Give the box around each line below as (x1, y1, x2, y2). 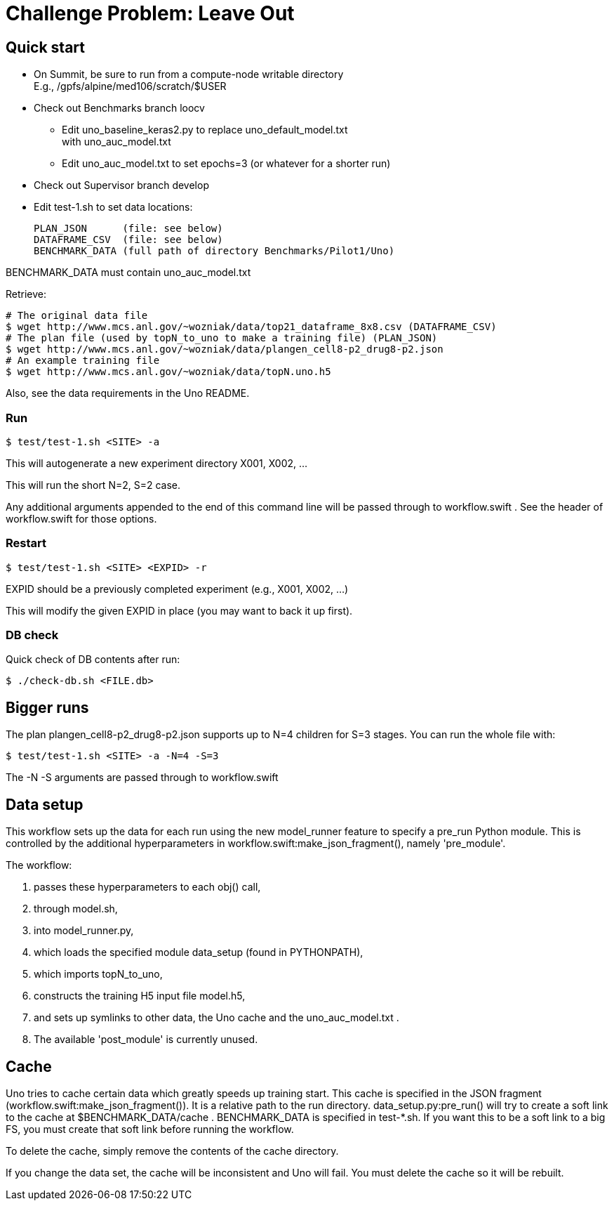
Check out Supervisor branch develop (34, 179, 209, 192)
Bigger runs (6, 698, 89, 716)
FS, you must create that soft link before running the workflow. (6, 1122, 294, 1135)
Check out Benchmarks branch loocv (34, 102, 205, 114)
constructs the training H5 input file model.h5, (34, 990, 246, 1002)
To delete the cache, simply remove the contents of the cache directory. (6, 1144, 339, 1157)
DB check (6, 628, 59, 643)
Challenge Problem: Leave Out (6, 1, 295, 25)
